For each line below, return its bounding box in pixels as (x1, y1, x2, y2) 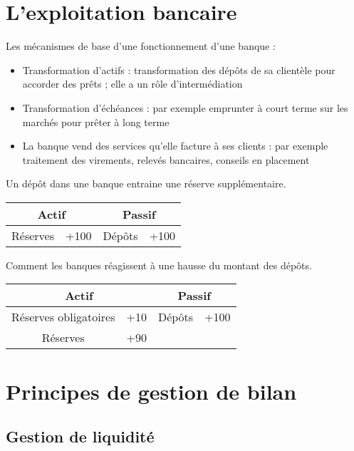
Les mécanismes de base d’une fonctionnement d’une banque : (6, 38, 276, 53)
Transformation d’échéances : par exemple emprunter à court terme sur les (22, 100, 348, 115)
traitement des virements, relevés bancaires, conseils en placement (22, 152, 310, 167)
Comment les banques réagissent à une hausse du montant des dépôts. (6, 257, 312, 272)
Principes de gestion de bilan (6, 376, 297, 405)
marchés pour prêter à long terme (22, 114, 170, 129)
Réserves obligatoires (11, 309, 115, 326)
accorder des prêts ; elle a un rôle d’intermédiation (22, 76, 243, 91)
